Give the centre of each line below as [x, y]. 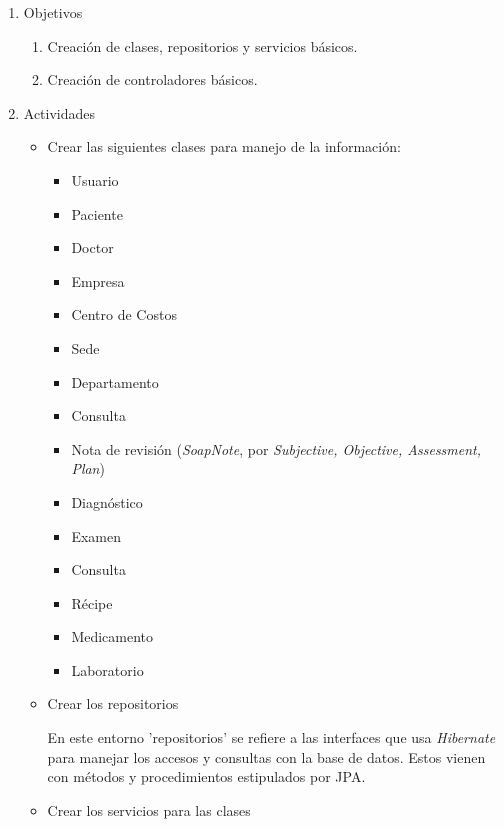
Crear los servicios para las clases [149, 809]
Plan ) [88, 468]
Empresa [98, 280]
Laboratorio [107, 669]
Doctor [92, 247]
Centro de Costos [124, 314]
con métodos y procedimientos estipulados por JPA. [206, 776]
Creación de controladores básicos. [152, 79]
